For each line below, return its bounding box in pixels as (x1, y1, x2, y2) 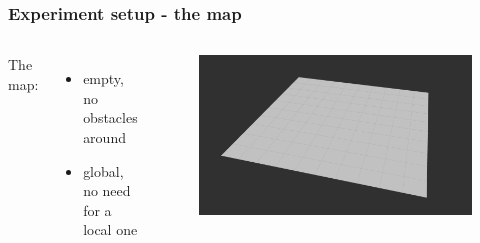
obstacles (83, 107, 138, 128)
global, (83, 160, 124, 181)
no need (83, 180, 131, 201)
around (83, 127, 126, 147)
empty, (83, 68, 124, 89)
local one (83, 219, 138, 240)
